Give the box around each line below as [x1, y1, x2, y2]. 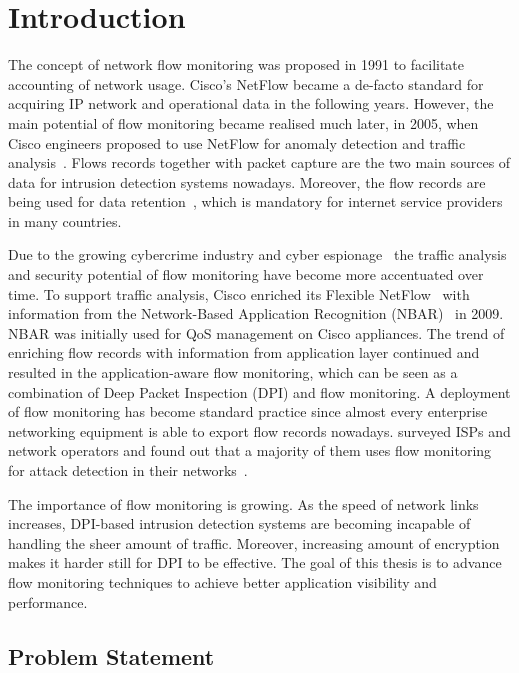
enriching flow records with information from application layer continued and [8, 342, 480, 363]
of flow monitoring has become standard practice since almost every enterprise [8, 401, 488, 422]
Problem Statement [8, 640, 215, 671]
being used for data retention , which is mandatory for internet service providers [8, 191, 503, 212]
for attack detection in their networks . [8, 460, 248, 480]
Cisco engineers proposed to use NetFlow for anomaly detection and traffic [8, 132, 466, 153]
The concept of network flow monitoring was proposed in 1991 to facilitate [8, 54, 465, 75]
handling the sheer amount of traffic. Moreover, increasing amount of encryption [8, 532, 500, 553]
